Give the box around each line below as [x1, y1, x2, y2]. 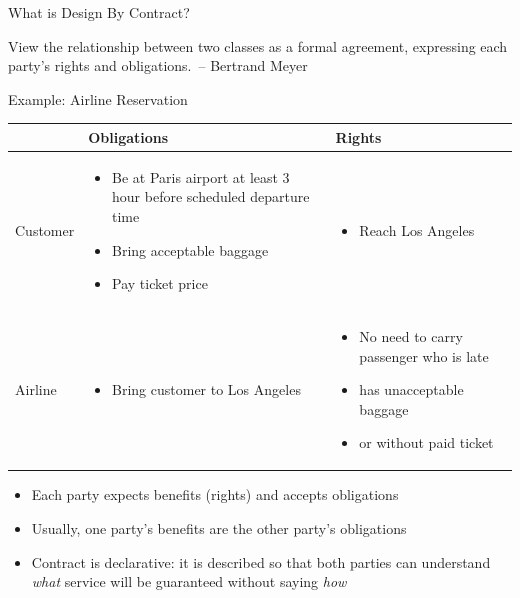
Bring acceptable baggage [112, 239, 269, 260]
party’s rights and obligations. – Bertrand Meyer [8, 55, 308, 76]
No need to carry [359, 325, 463, 346]
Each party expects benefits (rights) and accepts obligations [31, 484, 399, 505]
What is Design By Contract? [8, 2, 190, 22]
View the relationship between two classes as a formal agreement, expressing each [8, 35, 508, 56]
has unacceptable [359, 379, 464, 400]
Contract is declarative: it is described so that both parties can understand [31, 551, 491, 572]
